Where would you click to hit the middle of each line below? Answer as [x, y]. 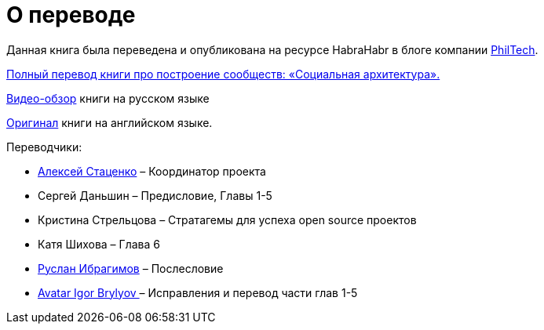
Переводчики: [44, 147]
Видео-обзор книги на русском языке [108, 98]
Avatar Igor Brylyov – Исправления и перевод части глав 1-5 [198, 292]
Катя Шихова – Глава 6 [99, 244]
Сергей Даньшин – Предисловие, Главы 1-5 [155, 195]
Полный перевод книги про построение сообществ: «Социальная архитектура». [223, 74]
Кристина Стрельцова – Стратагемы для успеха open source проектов [227, 219]
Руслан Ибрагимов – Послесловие [131, 268]
